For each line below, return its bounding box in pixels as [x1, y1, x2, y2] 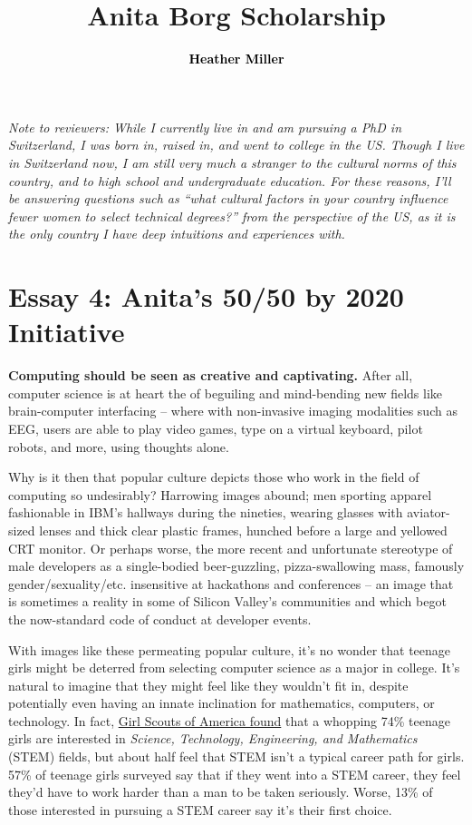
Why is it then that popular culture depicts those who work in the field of [8, 467, 419, 486]
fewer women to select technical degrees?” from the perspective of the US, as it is [8, 206, 456, 225]
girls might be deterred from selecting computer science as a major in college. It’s [8, 658, 460, 677]
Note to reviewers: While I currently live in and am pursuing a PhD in [8, 117, 402, 136]
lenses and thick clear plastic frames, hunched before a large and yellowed [39, 520, 448, 539]
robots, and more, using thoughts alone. [8, 437, 229, 456]
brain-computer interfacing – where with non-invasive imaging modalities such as [8, 401, 458, 420]
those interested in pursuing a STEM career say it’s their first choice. [8, 800, 392, 819]
